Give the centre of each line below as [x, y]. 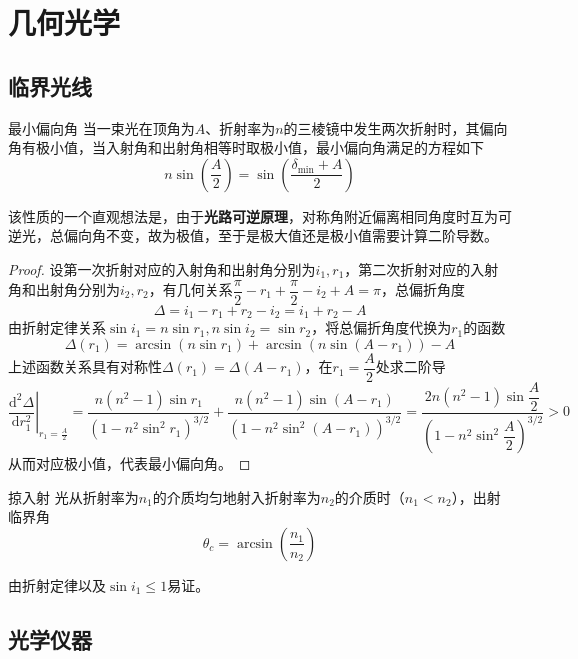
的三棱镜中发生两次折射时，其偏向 [395, 127]
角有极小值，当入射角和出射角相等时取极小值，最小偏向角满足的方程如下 [246, 147]
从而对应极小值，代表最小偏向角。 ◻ [129, 463]
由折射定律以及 [57, 584]
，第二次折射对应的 [407, 268]
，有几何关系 [190, 289]
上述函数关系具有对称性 [85, 366]
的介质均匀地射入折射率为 [236, 496]
